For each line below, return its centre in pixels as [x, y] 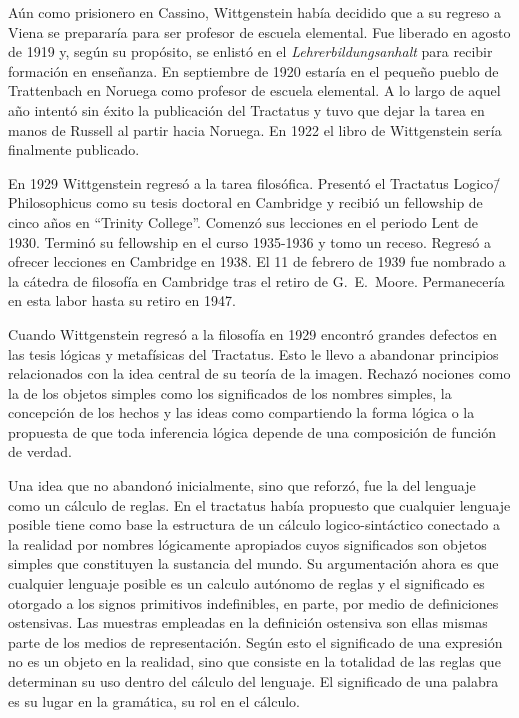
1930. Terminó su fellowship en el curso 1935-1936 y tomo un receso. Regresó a [249, 241]
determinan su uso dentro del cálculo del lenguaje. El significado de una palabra [253, 681]
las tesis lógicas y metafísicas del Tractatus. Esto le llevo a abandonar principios [253, 353]
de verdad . [40, 451]
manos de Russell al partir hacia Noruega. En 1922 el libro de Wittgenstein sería [255, 129]
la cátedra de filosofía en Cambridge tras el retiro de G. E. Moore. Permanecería [256, 280]
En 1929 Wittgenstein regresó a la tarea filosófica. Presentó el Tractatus [228, 182]
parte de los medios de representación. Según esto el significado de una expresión [255, 641]
